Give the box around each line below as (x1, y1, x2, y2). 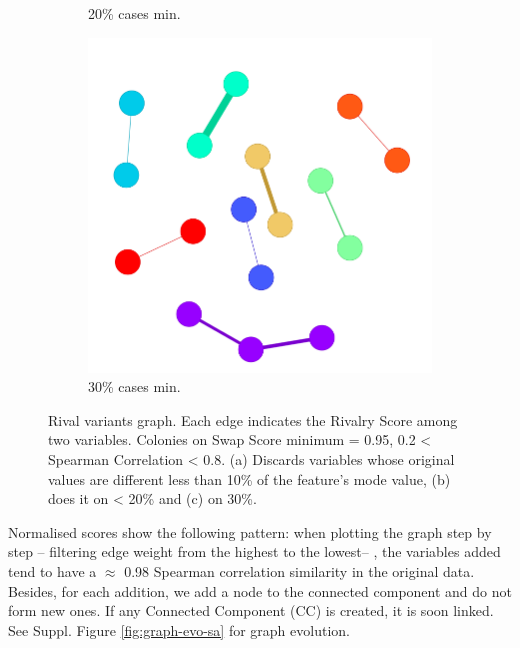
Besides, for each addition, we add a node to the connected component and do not (8, 580, 512, 601)
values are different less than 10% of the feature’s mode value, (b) (48, 468, 451, 489)
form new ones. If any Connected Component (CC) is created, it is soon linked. (8, 600, 494, 621)
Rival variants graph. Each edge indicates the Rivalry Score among (48, 409, 458, 430)
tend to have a (8, 560, 97, 581)
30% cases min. (88, 376, 181, 397)
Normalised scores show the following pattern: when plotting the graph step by (8, 521, 492, 542)
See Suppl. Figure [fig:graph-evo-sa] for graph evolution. (8, 619, 350, 640)
